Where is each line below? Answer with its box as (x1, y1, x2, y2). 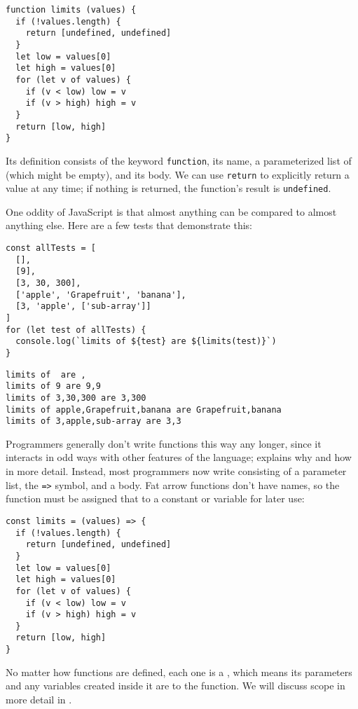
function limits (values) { (6, 5, 137, 15)
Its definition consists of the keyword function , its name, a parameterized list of (6, 153, 352, 167)
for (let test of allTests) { (6, 324, 146, 335)
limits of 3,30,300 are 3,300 (6, 392, 146, 403)
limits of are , (6, 369, 86, 380)
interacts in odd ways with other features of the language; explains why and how (6, 450, 352, 464)
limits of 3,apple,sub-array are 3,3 (6, 416, 181, 427)
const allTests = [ (6, 243, 96, 254)
